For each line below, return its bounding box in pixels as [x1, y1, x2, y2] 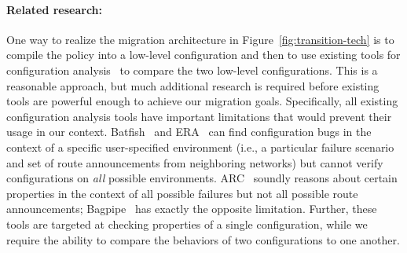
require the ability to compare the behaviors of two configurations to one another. [6, 231, 400, 247]
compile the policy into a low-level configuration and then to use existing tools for [6, 46, 401, 63]
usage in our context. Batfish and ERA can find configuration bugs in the [6, 123, 372, 140]
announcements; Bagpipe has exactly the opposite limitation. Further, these [6, 200, 377, 217]
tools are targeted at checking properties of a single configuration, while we [6, 215, 368, 232]
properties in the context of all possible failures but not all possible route [6, 185, 358, 201]
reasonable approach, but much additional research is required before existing [6, 77, 379, 93]
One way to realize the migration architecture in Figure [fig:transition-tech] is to [6, 31, 394, 47]
